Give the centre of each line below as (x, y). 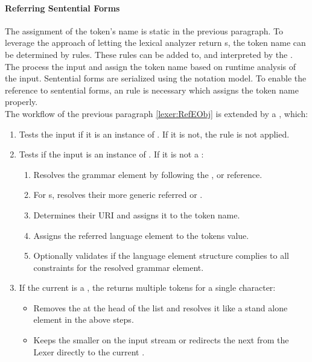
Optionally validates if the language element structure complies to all (161, 256)
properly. (21, 102)
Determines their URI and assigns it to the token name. (137, 214)
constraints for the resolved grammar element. (119, 267)
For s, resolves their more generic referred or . (118, 195)
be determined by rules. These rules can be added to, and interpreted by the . (149, 54)
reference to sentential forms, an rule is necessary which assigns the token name (152, 90)
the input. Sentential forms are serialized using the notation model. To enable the (156, 78)
